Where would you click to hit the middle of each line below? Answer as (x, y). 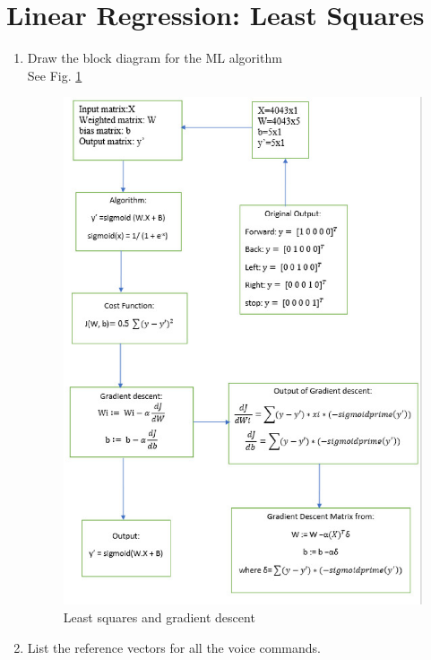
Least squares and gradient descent (159, 617)
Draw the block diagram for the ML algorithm (155, 58)
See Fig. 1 (55, 75)
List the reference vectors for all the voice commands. (174, 647)
